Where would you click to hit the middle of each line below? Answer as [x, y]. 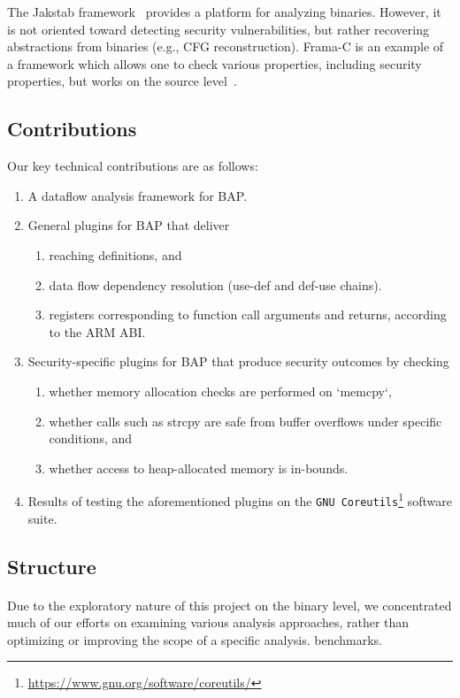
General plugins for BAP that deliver [129, 225]
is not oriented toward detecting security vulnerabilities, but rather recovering [218, 29]
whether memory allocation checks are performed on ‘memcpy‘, [220, 391]
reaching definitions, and [115, 254]
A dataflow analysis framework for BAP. [138, 195]
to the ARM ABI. [97, 331]
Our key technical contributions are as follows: [133, 166]
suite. [42, 518]
